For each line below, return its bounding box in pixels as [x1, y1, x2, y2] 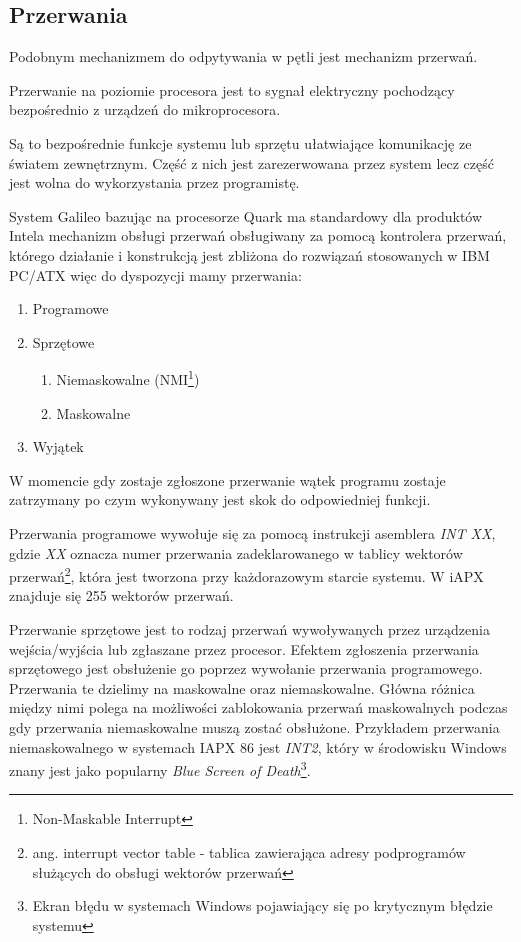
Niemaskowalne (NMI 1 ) [56, 366, 200, 389]
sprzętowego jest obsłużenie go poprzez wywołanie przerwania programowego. [9, 658, 483, 679]
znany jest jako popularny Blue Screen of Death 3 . [9, 757, 311, 780]
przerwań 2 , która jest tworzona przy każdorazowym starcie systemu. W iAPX [9, 563, 484, 586]
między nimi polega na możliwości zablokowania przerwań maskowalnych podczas [9, 697, 508, 718]
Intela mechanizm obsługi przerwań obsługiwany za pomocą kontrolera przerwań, [9, 225, 507, 246]
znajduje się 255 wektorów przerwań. [9, 585, 234, 606]
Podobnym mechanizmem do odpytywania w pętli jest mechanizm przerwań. [9, 46, 478, 67]
